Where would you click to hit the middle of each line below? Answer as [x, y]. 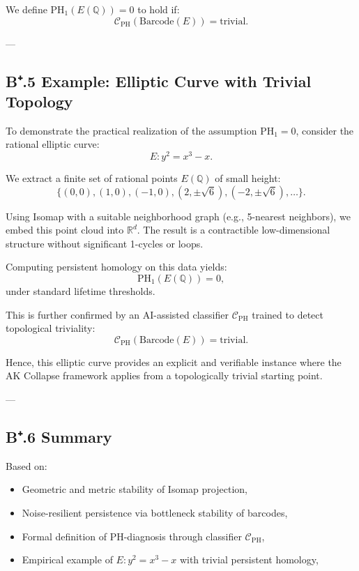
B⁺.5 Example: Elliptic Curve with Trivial [159, 81]
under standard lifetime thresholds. [81, 291]
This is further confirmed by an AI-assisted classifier [117, 314]
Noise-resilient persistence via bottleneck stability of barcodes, [155, 512]
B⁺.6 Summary [59, 436]
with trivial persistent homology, [249, 559]
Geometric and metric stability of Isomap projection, [135, 489]
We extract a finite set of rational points [92, 178]
